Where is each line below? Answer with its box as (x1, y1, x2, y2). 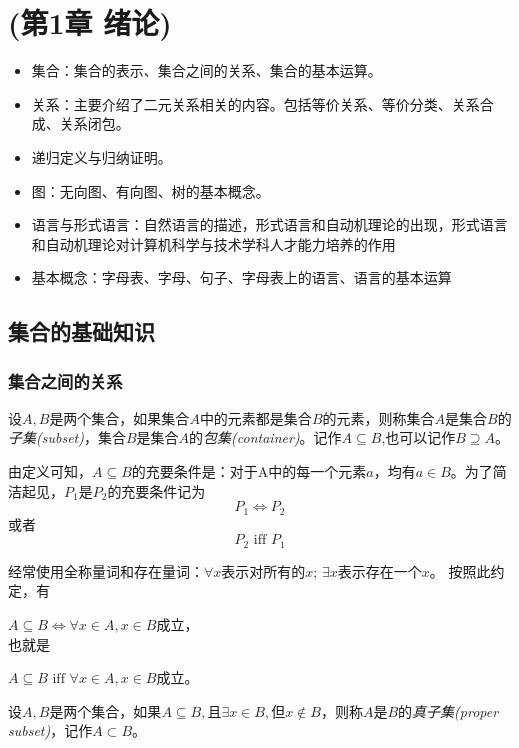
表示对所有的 (221, 560, 306, 581)
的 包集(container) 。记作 (189, 427, 342, 448)
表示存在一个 (337, 560, 422, 581)
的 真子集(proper (398, 700, 499, 721)
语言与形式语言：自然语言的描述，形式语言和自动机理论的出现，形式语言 (31, 214, 508, 235)
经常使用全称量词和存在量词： (8, 560, 204, 581)
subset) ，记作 (8, 720, 93, 741)
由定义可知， (8, 461, 92, 482)
